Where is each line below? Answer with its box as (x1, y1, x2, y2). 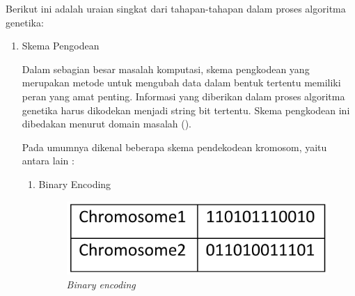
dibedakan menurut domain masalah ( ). (22, 116, 192, 131)
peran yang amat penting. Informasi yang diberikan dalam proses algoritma (22, 88, 345, 103)
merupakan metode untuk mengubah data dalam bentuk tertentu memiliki (22, 75, 341, 90)
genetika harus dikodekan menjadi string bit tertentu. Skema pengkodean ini (22, 102, 350, 117)
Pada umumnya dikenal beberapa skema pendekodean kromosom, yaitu (22, 139, 327, 154)
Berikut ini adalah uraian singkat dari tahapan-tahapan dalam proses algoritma (6, 1, 346, 15)
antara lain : (22, 153, 74, 168)
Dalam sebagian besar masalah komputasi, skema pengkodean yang (22, 61, 310, 76)
